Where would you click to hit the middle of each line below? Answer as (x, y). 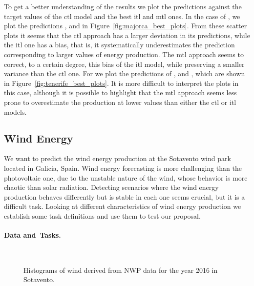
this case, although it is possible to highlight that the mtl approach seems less (120, 92)
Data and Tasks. (32, 235)
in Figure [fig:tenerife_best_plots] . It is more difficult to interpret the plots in (121, 83)
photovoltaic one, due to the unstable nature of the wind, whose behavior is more (126, 177)
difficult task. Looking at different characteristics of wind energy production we (123, 206)
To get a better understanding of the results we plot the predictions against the (123, 6)
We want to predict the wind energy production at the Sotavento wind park (117, 158)
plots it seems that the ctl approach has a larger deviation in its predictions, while (127, 35)
